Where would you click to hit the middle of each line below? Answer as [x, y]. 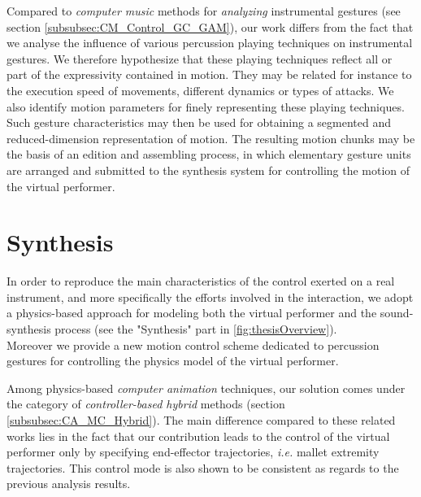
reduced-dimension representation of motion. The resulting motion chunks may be [211, 138]
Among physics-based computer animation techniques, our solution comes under [206, 388]
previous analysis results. [69, 484]
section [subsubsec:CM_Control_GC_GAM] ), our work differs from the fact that [210, 26]
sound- [397, 313]
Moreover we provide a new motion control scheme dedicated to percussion [193, 344]
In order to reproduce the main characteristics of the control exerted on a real [201, 281]
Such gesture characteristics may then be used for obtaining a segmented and [199, 122]
